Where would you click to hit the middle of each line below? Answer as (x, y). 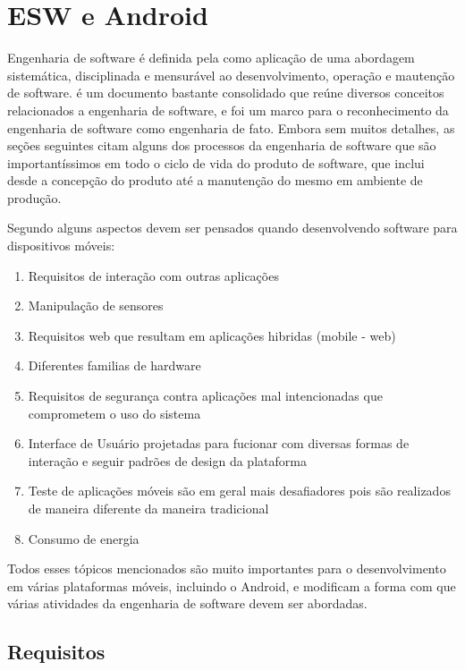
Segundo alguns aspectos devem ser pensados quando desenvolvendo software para (232, 228)
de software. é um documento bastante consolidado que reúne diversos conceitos (226, 93)
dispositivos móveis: (61, 246)
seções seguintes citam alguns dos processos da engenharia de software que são (222, 145)
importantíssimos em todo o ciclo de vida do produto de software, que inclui (216, 162)
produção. (34, 197)
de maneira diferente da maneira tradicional (148, 508)
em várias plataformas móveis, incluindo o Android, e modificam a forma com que (232, 585)
